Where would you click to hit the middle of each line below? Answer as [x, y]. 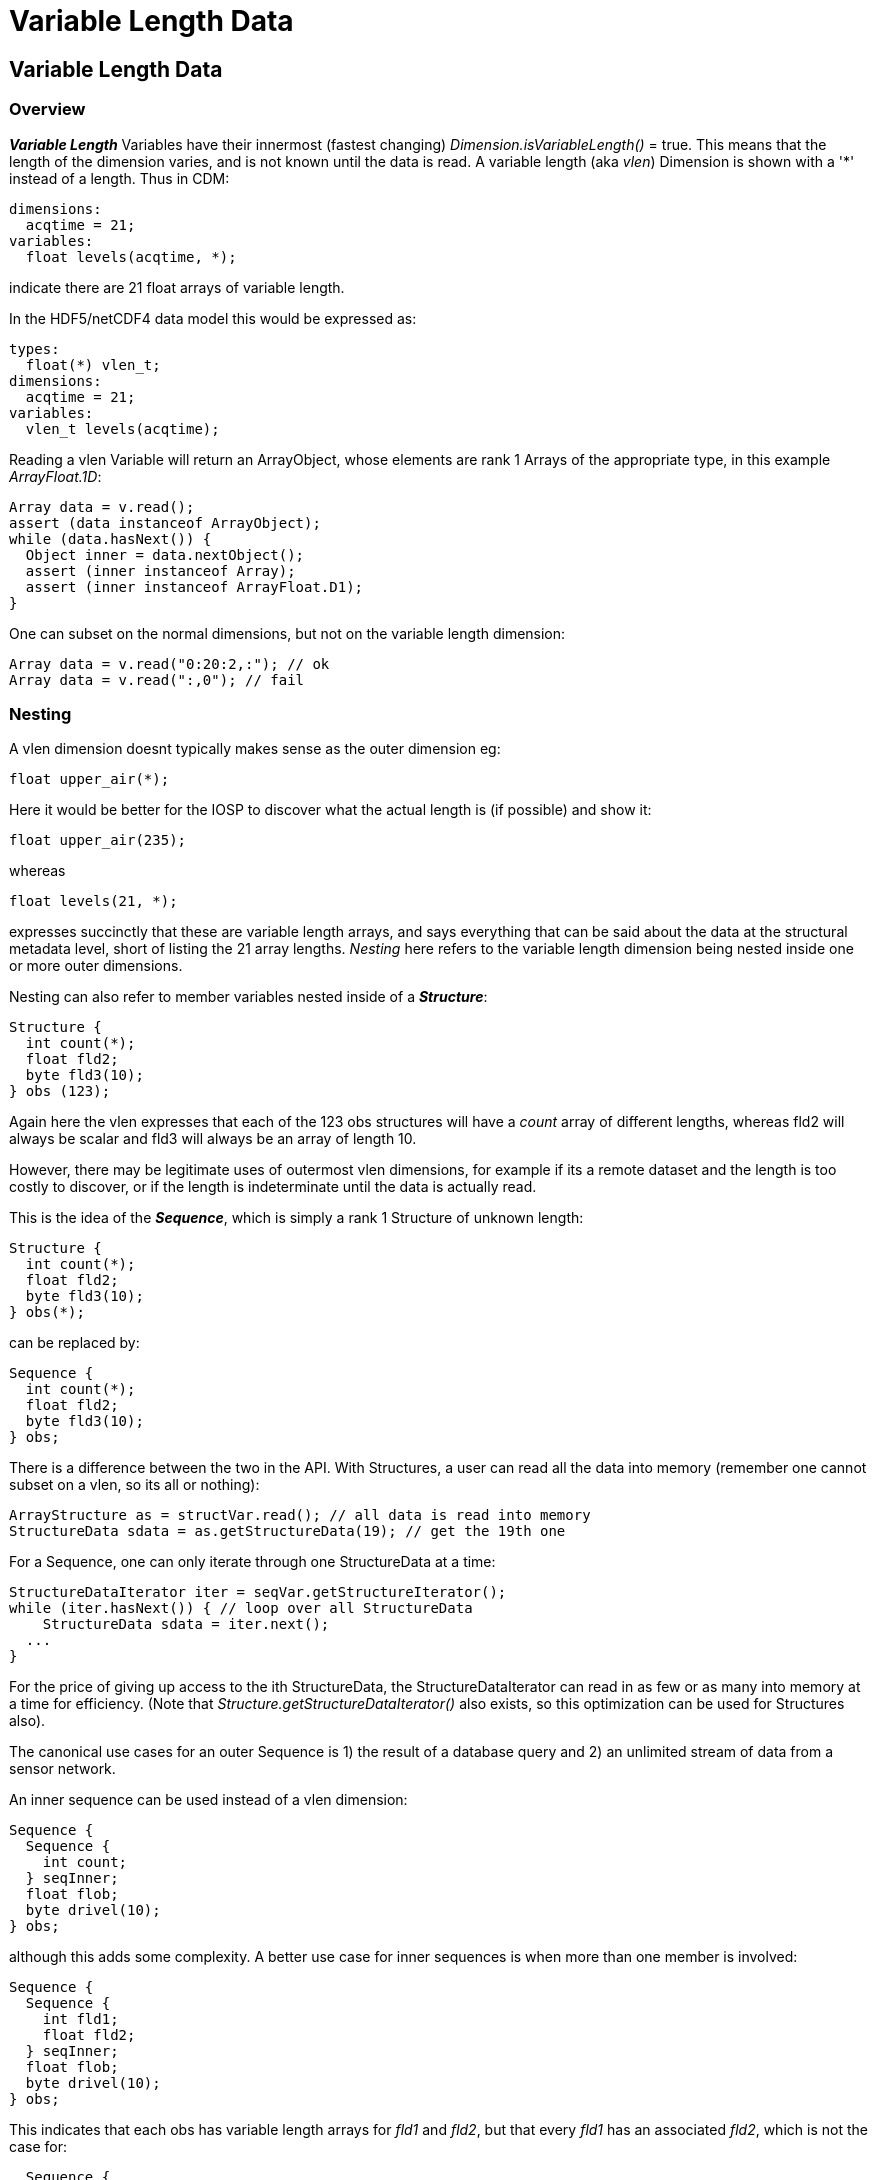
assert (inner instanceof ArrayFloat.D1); [194, 586]
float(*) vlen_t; [93, 364]
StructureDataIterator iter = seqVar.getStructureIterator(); [258, 1592]
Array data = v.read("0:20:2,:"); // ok [169, 663]
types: [34, 348]
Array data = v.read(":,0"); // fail [157, 679]
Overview [47, 109]
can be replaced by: [74, 1343]
